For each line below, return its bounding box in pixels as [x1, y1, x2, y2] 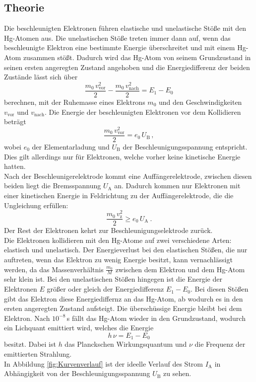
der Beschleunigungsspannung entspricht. [123, 141, 248, 152]
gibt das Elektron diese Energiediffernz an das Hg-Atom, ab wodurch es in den [4, 293, 243, 304]
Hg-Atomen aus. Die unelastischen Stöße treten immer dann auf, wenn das [4, 32, 231, 43]
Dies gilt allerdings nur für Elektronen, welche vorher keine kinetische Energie [4, 151, 241, 161]
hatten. [4, 161, 26, 171]
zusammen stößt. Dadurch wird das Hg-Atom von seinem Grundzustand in [23, 52, 251, 62]
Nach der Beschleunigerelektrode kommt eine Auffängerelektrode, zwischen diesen [4, 170, 252, 181]
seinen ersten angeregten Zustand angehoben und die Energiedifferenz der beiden [4, 62, 250, 72]
